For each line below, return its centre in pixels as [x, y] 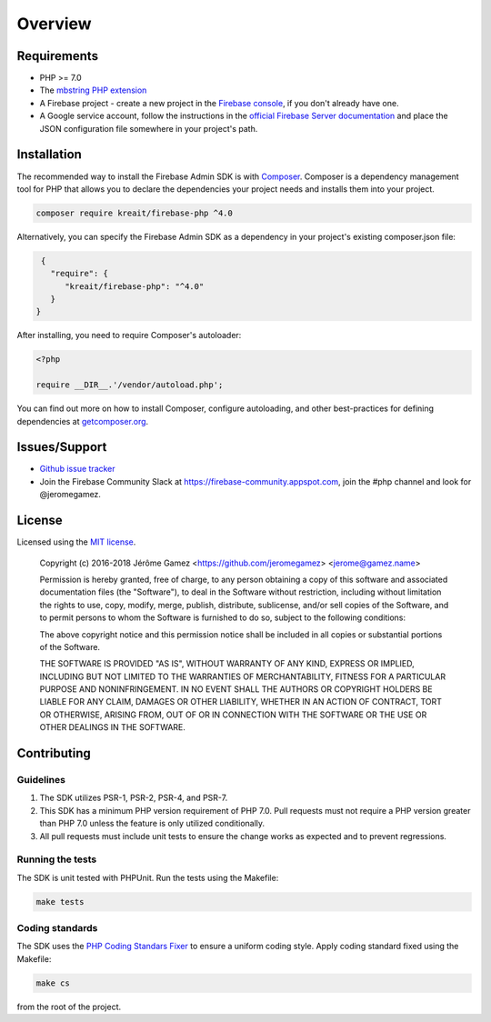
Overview [54, 24]
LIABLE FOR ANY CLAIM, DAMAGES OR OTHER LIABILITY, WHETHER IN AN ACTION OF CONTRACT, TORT [241, 702]
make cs [53, 983]
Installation [49, 155]
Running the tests [57, 859]
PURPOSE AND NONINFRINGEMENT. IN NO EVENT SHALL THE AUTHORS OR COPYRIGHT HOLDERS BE [236, 689]
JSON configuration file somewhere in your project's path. [149, 128]
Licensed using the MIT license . [76, 542]
